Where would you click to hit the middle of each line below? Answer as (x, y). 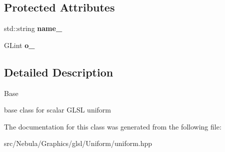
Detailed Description (59, 72)
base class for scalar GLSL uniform (58, 110)
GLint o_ (19, 45)
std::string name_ (33, 28)
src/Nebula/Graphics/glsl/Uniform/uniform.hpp (78, 143)
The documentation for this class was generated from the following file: (113, 126)
